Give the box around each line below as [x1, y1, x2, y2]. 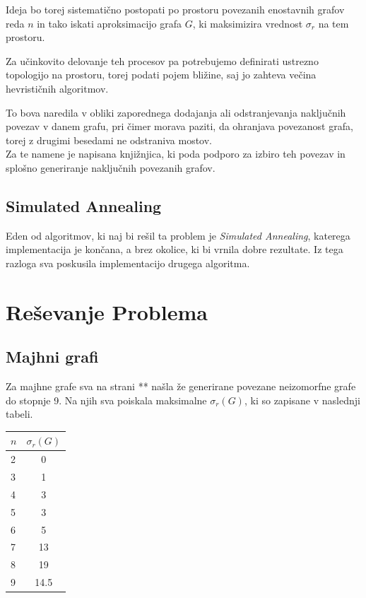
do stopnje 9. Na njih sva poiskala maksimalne [6, 392, 207, 407]
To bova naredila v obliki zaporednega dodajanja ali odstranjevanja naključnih [6, 105, 346, 119]
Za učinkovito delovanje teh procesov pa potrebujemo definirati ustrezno [6, 53, 319, 68]
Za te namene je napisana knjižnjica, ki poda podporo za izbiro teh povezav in [6, 146, 346, 161]
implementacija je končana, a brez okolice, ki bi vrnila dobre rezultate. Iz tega [6, 242, 343, 257]
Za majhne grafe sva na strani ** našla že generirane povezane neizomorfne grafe [6, 379, 356, 394]
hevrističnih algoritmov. [6, 81, 109, 95]
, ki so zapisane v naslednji [244, 392, 360, 407]
